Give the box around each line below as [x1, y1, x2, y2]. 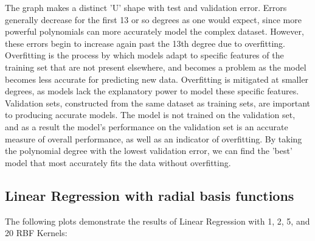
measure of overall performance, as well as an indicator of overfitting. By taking [5, 132, 302, 145]
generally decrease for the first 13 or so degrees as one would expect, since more [5, 13, 302, 26]
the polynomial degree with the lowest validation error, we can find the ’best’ [5, 144, 292, 157]
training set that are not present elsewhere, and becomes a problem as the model [5, 60, 306, 73]
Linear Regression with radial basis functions [5, 186, 294, 204]
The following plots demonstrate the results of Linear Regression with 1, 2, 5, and [5, 214, 310, 227]
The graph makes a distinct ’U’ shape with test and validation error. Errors [5, 1, 287, 13]
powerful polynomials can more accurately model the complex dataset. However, [5, 25, 304, 38]
